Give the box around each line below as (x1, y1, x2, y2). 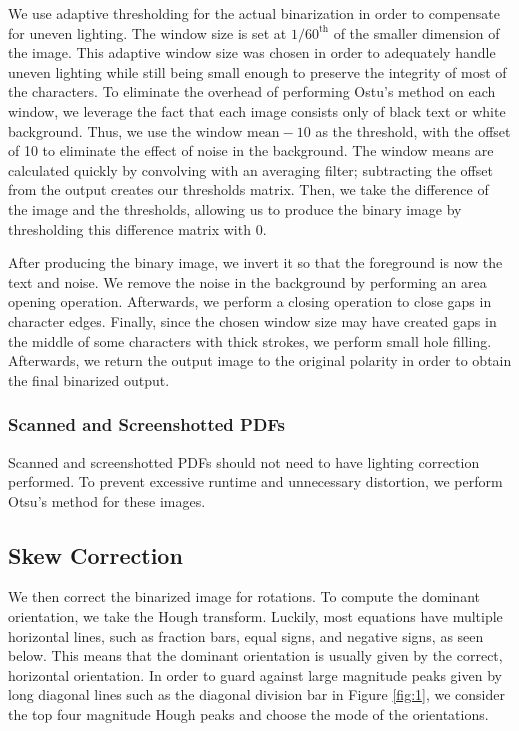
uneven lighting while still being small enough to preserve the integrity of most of (8, 61, 507, 82)
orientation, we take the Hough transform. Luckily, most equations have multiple (8, 606, 503, 627)
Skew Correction (8, 539, 183, 570)
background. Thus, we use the (8, 120, 191, 141)
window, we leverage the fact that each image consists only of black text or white (8, 100, 506, 121)
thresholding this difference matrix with (8, 218, 251, 239)
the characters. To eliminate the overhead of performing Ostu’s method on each (8, 81, 496, 102)
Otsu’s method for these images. (8, 490, 206, 511)
